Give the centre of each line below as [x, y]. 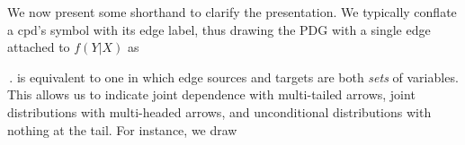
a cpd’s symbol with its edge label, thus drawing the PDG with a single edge [219, 29]
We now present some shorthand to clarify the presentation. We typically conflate [232, 12]
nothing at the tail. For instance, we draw [122, 129]
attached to [39, 47]
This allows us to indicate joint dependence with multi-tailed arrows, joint [211, 94]
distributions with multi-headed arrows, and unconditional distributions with [219, 111]
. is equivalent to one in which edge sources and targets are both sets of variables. [234, 77]
